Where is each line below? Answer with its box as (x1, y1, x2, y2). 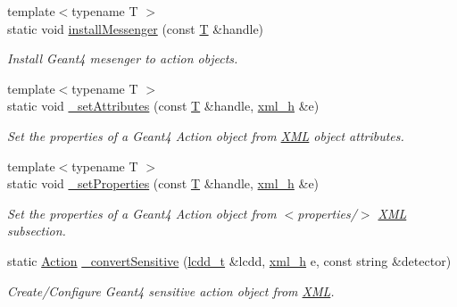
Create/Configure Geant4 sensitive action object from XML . (7, 281, 335, 300)
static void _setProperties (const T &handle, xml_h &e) (7, 174, 320, 193)
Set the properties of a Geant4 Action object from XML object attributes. (7, 126, 404, 145)
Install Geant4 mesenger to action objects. (7, 49, 238, 68)
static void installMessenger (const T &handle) (7, 19, 264, 37)
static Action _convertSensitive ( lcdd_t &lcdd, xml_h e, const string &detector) (7, 251, 452, 270)
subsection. (7, 221, 66, 240)
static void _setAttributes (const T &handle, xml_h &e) (7, 96, 320, 115)
